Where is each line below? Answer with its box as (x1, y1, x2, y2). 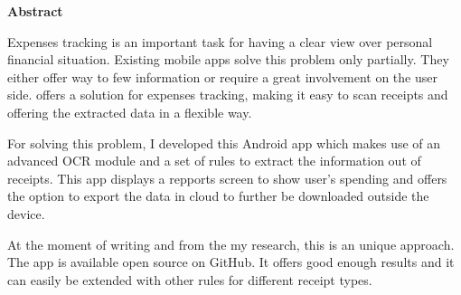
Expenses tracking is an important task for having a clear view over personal (7, 32, 433, 51)
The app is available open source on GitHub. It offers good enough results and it (7, 252, 455, 271)
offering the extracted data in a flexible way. (7, 102, 252, 121)
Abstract (7, 2, 63, 20)
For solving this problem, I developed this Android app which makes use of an (7, 133, 441, 152)
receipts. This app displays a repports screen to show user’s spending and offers (7, 168, 447, 187)
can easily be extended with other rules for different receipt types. (7, 270, 372, 289)
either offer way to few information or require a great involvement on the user (7, 67, 437, 86)
